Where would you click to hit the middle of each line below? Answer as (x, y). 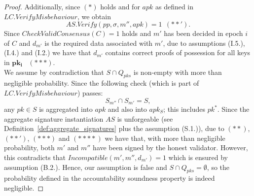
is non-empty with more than (178, 72)
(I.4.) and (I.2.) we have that (48, 52)
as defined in (174, 6)
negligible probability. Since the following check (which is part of (102, 83)
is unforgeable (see (145, 118)
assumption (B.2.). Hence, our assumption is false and (86, 167)
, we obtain (94, 16)
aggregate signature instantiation (54, 118)
